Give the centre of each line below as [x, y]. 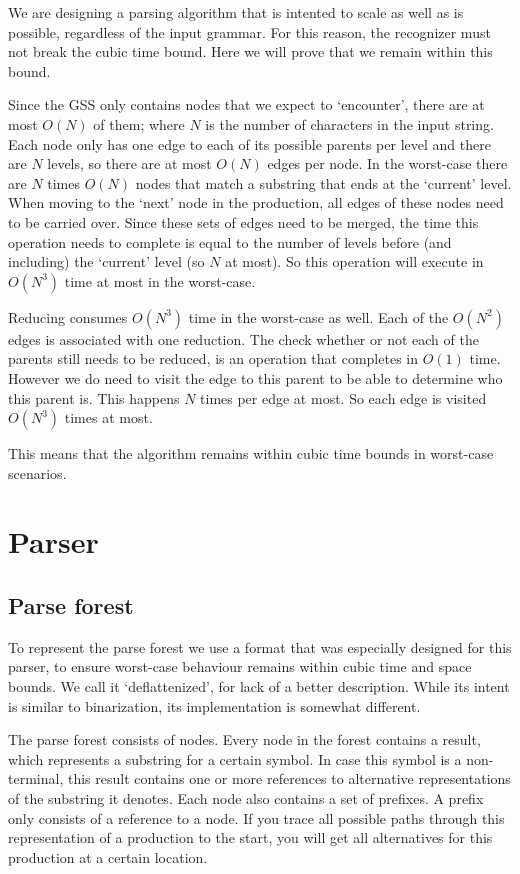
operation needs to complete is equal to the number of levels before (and [230, 241]
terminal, [36, 778]
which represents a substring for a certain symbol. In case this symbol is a [235, 758]
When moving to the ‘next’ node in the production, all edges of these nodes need [256, 202]
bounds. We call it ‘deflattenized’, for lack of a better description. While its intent [259, 686]
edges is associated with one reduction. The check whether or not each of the [243, 338]
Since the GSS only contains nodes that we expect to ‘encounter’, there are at [246, 104]
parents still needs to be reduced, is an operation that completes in [213, 358]
